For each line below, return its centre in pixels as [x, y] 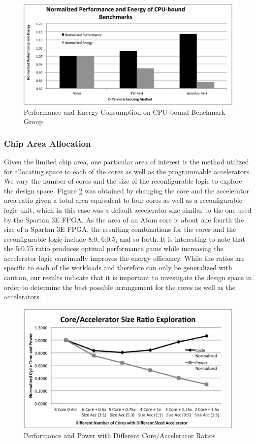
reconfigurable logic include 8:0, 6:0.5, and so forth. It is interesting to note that [125, 238]
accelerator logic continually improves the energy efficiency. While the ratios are [124, 258]
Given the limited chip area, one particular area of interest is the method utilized [127, 161]
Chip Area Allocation [48, 143]
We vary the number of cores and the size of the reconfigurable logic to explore [123, 181]
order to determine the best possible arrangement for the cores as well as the [120, 287]
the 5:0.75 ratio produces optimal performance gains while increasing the [114, 248]
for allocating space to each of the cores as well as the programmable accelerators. [128, 171]
